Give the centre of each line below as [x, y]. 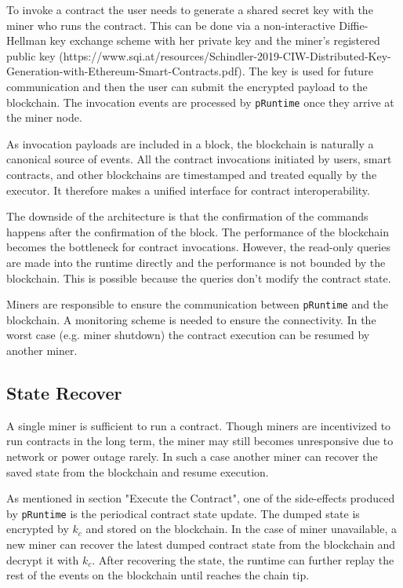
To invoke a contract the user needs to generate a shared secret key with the [190, 9]
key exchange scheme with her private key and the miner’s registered [215, 40]
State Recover [64, 392]
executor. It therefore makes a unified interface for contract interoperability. [188, 190]
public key [31, 55]
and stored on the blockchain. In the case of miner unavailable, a [241, 529]
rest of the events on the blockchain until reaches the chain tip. [158, 575]
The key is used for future [311, 71]
